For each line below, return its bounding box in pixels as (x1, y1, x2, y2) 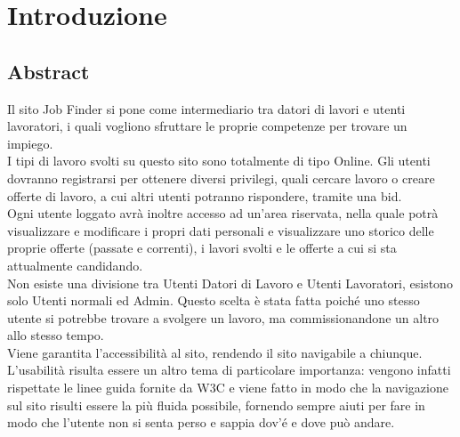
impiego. (7, 134, 53, 152)
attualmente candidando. (7, 255, 143, 274)
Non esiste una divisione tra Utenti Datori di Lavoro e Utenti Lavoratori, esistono (7, 273, 453, 292)
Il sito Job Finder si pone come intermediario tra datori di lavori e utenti (7, 99, 406, 117)
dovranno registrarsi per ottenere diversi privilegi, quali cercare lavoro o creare (7, 168, 435, 187)
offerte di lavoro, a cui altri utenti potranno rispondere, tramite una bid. (7, 186, 402, 205)
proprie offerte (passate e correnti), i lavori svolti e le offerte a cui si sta (7, 239, 397, 257)
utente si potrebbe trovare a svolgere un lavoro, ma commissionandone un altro (7, 308, 440, 327)
